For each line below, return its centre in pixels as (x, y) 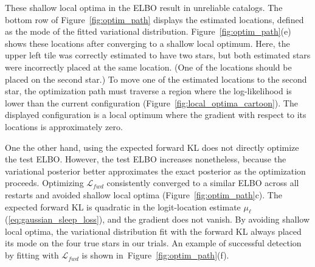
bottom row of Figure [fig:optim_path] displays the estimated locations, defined (154, 19)
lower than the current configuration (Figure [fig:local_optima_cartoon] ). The (151, 102)
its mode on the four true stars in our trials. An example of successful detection (153, 243)
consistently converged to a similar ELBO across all (203, 183)
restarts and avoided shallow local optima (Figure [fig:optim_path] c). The (144, 194)
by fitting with (32, 255)
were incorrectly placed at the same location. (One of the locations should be (148, 67)
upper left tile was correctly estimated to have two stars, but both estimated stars (158, 55)
